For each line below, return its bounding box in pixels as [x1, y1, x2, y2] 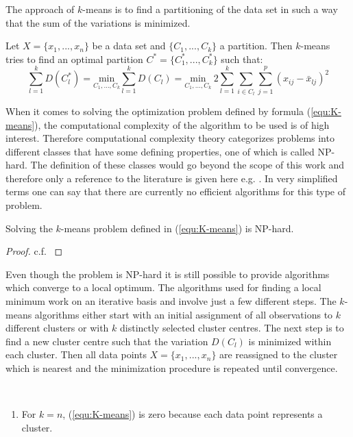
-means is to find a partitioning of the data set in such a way [82, 2, 338, 16]
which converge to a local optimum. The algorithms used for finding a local [5, 280, 321, 295]
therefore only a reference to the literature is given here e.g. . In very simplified [5, 171, 338, 185]
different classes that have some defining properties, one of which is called [5, 144, 315, 158]
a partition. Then [219, 38, 293, 53]
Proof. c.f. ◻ [5, 244, 63, 258]
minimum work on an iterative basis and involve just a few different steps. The [5, 294, 337, 308]
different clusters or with [5, 321, 109, 335]
